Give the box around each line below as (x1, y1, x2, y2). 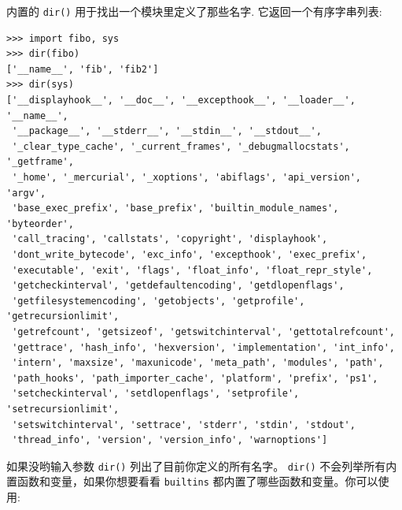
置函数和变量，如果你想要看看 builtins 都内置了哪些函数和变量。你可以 (6, 473, 378, 490)
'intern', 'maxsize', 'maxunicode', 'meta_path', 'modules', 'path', (12, 357, 384, 369)
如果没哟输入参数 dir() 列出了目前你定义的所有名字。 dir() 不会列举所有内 (6, 457, 397, 474)
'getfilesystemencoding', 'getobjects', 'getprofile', (12, 295, 305, 307)
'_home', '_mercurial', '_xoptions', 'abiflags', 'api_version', (12, 172, 362, 183)
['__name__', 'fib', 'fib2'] (6, 63, 159, 75)
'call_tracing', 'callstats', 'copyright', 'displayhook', (12, 233, 328, 245)
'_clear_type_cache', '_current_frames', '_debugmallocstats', (12, 140, 350, 152)
